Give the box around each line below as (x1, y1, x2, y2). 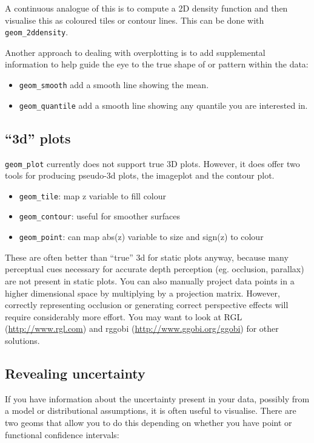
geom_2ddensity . (5, 26, 68, 38)
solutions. (5, 334, 40, 346)
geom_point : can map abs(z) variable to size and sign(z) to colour (19, 230, 264, 243)
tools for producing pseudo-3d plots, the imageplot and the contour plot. (5, 169, 275, 182)
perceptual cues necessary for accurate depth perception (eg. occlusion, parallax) (5, 263, 304, 275)
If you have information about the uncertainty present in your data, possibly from (5, 392, 310, 405)
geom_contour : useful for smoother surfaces (19, 210, 181, 222)
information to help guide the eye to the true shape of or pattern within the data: (5, 58, 309, 70)
